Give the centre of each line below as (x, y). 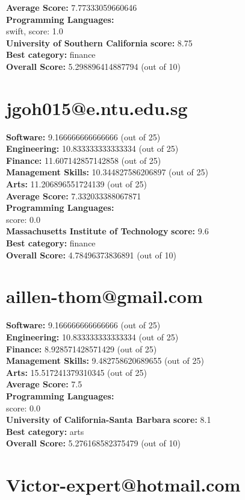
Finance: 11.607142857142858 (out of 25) (84, 160)
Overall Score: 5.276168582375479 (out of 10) (93, 443)
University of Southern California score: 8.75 (99, 42)
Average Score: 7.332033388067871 (74, 195)
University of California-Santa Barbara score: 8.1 (109, 420)
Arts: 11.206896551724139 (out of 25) (76, 184)
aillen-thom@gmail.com (104, 296)
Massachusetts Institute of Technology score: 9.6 (107, 231)
